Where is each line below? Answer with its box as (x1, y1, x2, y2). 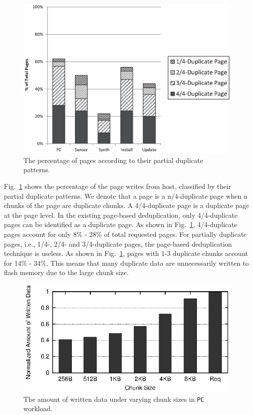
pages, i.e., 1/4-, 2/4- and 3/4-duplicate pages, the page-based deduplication (4, 238, 232, 249)
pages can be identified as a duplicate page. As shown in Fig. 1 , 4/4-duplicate (4, 219, 237, 230)
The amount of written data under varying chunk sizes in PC (23, 393, 204, 404)
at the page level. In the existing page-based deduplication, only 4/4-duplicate (4, 209, 238, 220)
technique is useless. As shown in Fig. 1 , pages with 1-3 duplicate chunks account (4, 248, 248, 258)
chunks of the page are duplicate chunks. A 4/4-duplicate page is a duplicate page (4, 200, 249, 210)
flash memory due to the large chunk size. (4, 267, 129, 277)
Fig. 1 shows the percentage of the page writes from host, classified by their (4, 181, 232, 191)
